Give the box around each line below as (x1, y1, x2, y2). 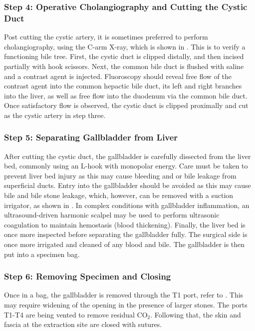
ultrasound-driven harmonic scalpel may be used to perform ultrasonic (4, 209, 220, 220)
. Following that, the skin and (150, 309, 241, 319)
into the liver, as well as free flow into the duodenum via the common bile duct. (4, 90, 248, 100)
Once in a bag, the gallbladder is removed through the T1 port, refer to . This (4, 289, 244, 300)
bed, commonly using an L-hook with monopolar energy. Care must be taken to (4, 160, 248, 171)
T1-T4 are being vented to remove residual (4, 309, 135, 319)
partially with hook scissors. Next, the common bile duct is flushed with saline (4, 60, 244, 71)
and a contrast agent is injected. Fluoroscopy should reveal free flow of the (4, 70, 232, 81)
